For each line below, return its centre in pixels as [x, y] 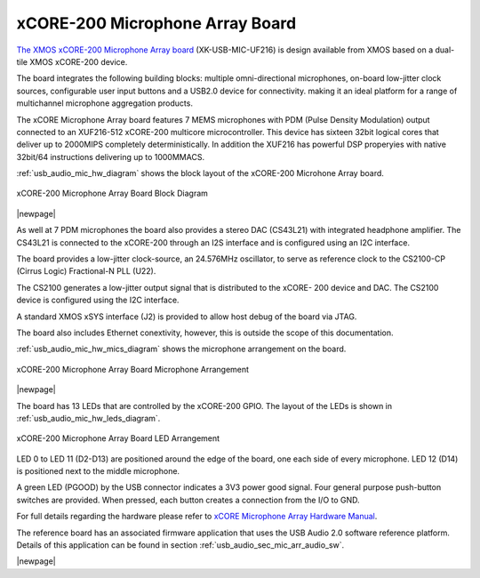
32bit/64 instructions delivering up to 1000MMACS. [110, 157]
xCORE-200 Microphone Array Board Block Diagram [112, 193]
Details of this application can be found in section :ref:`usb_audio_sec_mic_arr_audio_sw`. [180, 545]
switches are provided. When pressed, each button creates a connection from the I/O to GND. [188, 500]
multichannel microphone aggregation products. [104, 103]
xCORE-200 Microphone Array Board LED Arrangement [118, 438]
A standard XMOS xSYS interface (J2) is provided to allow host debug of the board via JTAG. [187, 317]
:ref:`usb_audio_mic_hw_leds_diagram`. [88, 418]
